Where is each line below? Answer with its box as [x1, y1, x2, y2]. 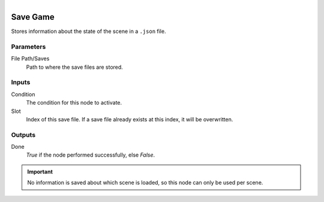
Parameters [11, 42, 46, 51]
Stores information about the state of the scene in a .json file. [11, 27, 166, 35]
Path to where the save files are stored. [26, 63, 123, 71]
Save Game [11, 12, 55, 22]
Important [27, 168, 53, 175]
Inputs [11, 78, 31, 87]
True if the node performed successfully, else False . [26, 151, 155, 158]
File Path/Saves [11, 55, 50, 62]
